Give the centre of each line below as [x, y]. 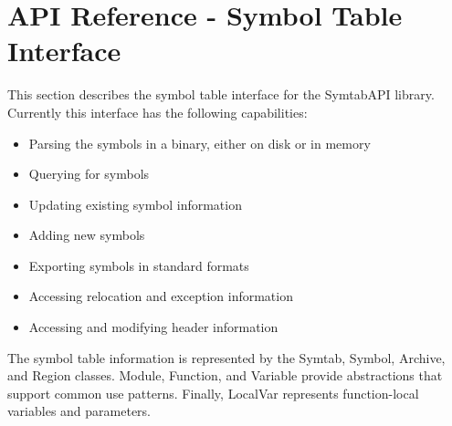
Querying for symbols [89, 174]
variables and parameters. [79, 411]
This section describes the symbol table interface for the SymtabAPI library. [221, 94]
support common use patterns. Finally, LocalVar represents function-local [213, 393]
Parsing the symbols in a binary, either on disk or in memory [200, 143]
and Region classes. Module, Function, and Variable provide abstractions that [225, 375]
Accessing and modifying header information [153, 327]
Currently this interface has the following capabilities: [158, 112]
